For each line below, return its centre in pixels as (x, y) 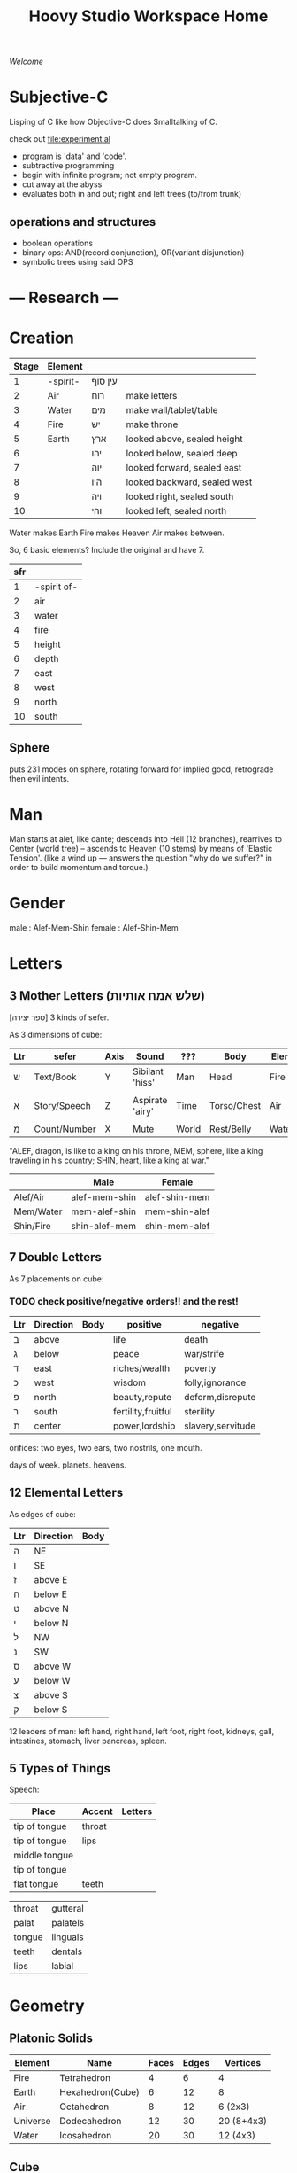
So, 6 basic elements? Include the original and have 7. (107, 550)
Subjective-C (59, 97)
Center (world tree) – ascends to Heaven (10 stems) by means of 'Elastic (141, 848)
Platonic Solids (51, 2039)
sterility (199, 1411)
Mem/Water (38, 1211)
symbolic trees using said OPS (77, 261)
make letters (152, 396)
